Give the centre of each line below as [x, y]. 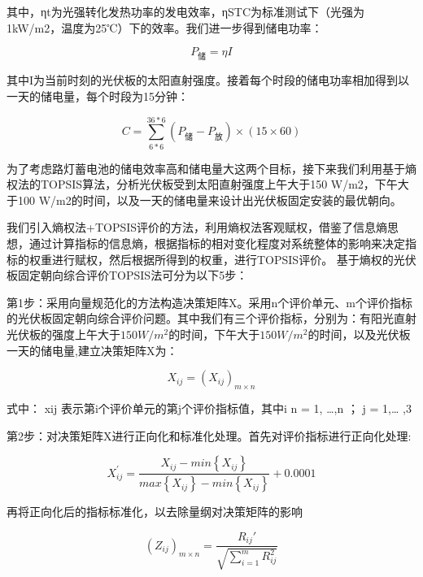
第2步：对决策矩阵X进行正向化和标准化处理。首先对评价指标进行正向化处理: [209, 435]
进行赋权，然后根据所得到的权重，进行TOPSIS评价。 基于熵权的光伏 [234, 259]
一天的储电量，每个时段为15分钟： [98, 95]
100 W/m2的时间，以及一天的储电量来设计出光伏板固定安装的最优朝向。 [209, 200]
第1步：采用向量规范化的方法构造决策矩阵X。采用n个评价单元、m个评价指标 [209, 302]
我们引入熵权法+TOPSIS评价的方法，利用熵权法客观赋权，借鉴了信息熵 [197, 227]
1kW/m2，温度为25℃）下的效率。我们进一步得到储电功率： [165, 27]
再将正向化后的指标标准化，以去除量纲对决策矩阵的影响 [155, 512]
